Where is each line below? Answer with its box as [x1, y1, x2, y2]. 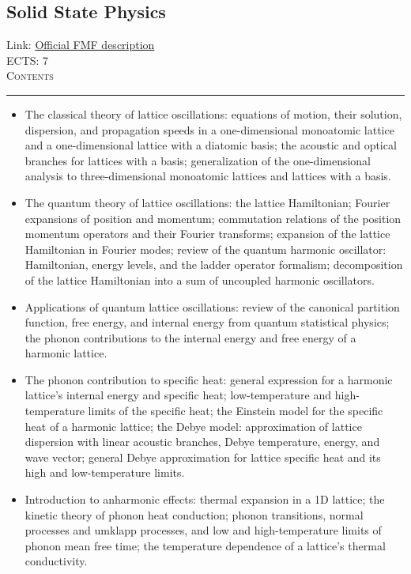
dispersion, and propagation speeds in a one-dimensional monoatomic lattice [25, 121, 394, 138]
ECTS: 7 [6, 51, 49, 68]
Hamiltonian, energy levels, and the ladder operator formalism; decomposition [25, 256, 403, 273]
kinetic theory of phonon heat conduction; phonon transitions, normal [25, 506, 364, 523]
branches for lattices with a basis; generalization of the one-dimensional [25, 152, 371, 168]
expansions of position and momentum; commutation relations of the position [25, 210, 402, 226]
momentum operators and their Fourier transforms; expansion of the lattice [25, 225, 390, 242]
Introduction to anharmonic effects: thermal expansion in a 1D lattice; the [25, 491, 385, 508]
